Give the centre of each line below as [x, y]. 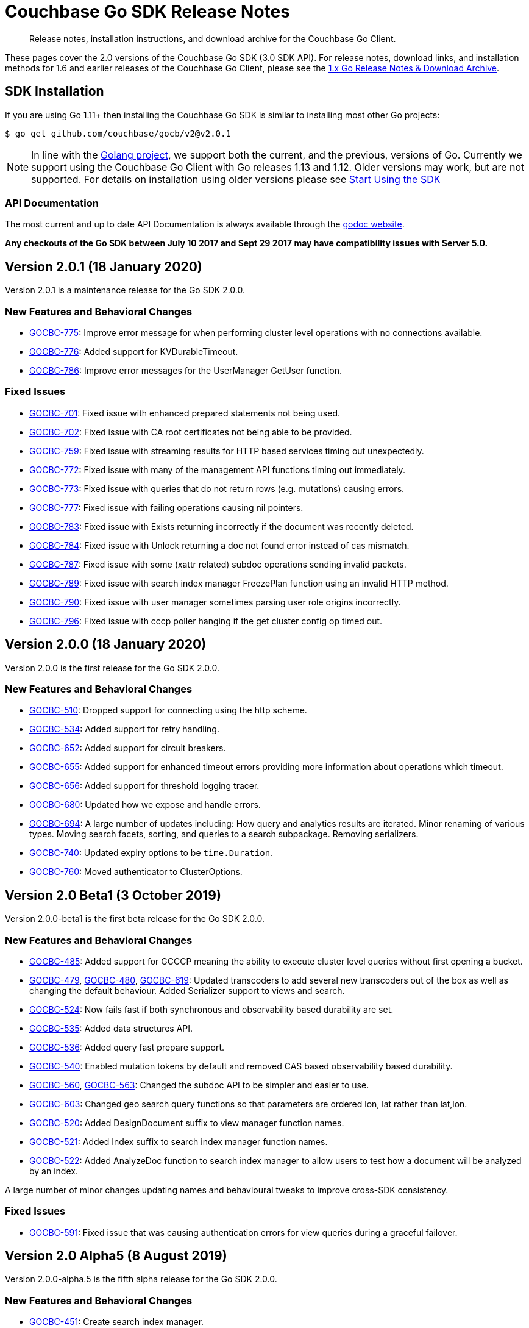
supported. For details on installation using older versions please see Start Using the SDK [236, 179]
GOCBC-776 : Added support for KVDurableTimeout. [134, 351]
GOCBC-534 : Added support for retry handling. [124, 729]
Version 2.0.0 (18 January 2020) [106, 644]
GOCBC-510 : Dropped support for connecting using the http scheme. [168, 710]
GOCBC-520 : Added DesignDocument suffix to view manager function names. [187, 1123]
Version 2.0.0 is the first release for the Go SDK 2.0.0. [112, 668]
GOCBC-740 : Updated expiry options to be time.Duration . [151, 853]
